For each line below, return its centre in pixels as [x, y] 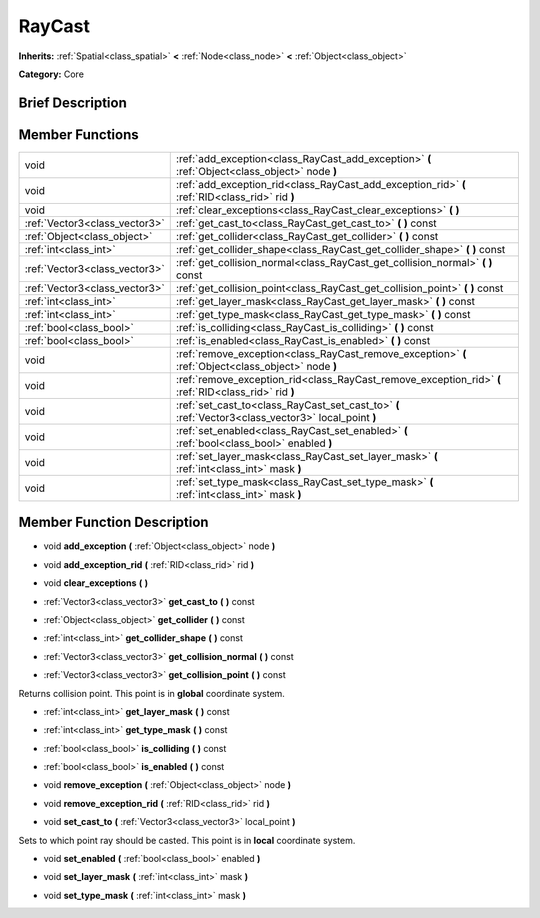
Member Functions [78, 134]
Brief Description [72, 102]
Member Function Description [113, 522]
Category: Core [51, 74]
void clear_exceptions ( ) [96, 583]
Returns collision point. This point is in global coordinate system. [151, 693]
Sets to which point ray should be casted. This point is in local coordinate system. [187, 840]
